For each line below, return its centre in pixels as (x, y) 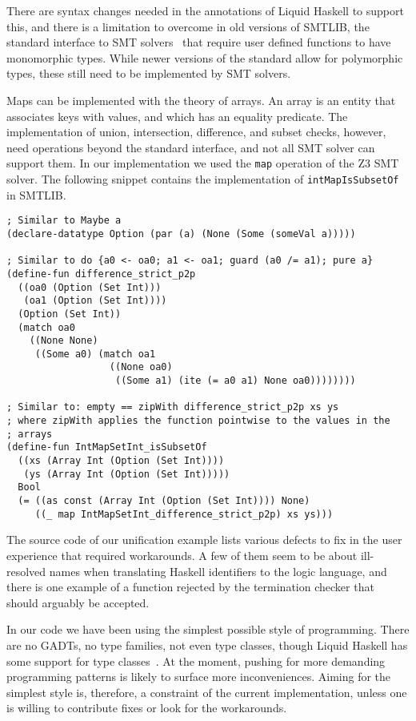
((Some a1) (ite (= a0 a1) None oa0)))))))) (236, 381)
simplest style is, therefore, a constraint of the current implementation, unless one (207, 692)
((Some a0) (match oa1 (95, 354)
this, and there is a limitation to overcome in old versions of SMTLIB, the (188, 26)
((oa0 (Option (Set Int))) (90, 287)
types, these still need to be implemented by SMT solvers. (149, 73)
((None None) (64, 341)
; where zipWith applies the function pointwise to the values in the (198, 421)
